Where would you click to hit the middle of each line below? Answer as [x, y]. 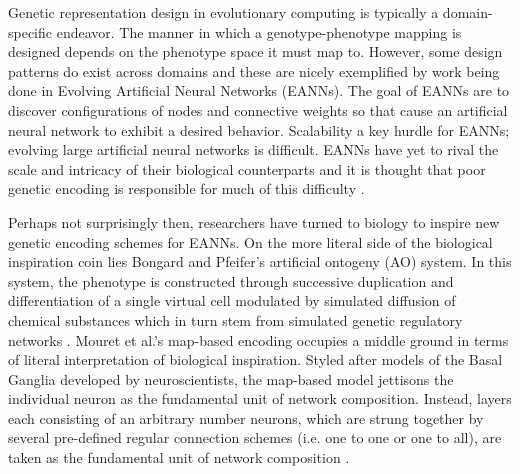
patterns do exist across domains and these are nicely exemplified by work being [254, 70]
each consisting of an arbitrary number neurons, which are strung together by [246, 417]
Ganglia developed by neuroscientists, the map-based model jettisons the [231, 378]
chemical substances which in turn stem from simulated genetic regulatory [235, 319]
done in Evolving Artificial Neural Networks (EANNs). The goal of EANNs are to [259, 90]
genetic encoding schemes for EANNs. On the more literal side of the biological [250, 241]
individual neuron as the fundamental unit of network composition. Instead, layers [260, 398]
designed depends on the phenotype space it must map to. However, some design [255, 51]
